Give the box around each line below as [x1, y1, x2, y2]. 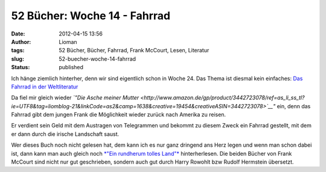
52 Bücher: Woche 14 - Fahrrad [11, 9, 171, 22]
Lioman [59, 38, 78, 45]
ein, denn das [276, 102, 311, 109]
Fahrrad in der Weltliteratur [11, 83, 78, 90]
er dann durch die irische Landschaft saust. [11, 130, 120, 138]
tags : [11, 47, 25, 54]
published [59, 64, 84, 71]
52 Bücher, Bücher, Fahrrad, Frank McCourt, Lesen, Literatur [59, 47, 209, 54]
